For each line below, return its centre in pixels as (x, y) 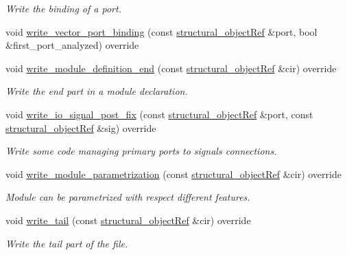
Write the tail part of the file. (67, 243)
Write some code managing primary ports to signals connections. (141, 151)
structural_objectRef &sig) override (81, 127)
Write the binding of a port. (63, 8)
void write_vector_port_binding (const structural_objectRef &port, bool (161, 31)
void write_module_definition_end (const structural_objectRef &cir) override (171, 68)
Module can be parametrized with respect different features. (128, 197)
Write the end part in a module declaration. (97, 91)
